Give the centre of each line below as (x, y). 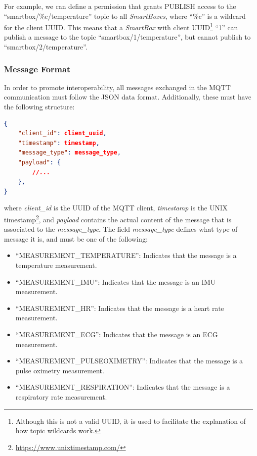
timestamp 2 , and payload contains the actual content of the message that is (118, 218)
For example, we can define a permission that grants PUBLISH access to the (120, 6)
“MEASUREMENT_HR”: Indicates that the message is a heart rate (120, 308)
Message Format (37, 69)
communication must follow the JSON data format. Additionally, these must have (128, 97)
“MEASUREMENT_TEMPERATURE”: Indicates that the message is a (126, 255)
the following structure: (39, 107)
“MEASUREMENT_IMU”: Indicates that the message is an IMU (116, 281)
